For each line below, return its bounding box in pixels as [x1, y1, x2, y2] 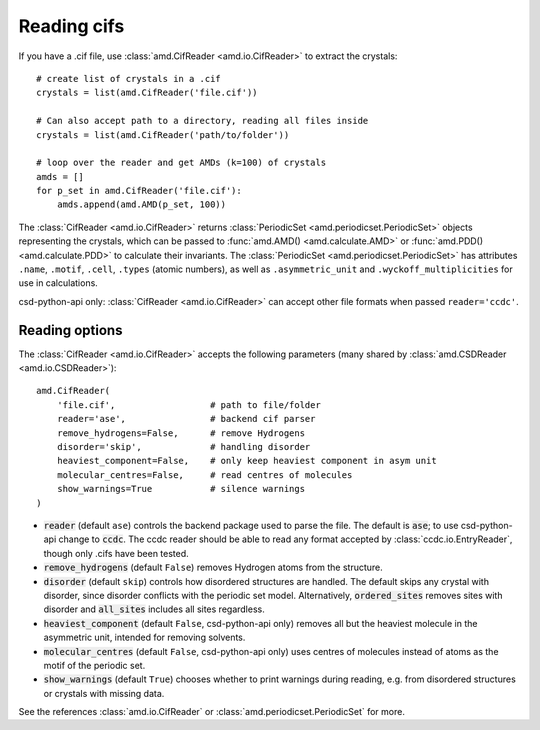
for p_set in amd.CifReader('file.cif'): [36, 185, 242, 197]
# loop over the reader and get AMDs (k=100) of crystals [36, 157, 327, 169]
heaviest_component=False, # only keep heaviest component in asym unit [56, 455, 437, 467]
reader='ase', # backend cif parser [56, 413, 316, 425]
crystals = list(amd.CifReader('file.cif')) [36, 87, 259, 99]
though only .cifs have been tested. [43, 547, 189, 559]
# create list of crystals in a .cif [36, 73, 222, 84]
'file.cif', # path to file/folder [56, 399, 322, 410]
